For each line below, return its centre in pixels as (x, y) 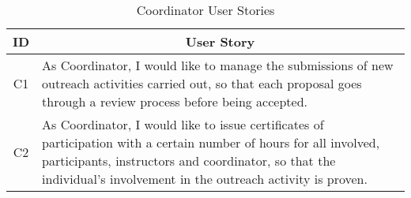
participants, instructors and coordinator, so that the (189, 161)
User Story (220, 41)
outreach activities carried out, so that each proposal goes (202, 83)
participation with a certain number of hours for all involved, (211, 142)
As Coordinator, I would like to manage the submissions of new (218, 65)
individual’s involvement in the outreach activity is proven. (205, 179)
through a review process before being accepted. (175, 101)
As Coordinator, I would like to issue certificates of (183, 124)
